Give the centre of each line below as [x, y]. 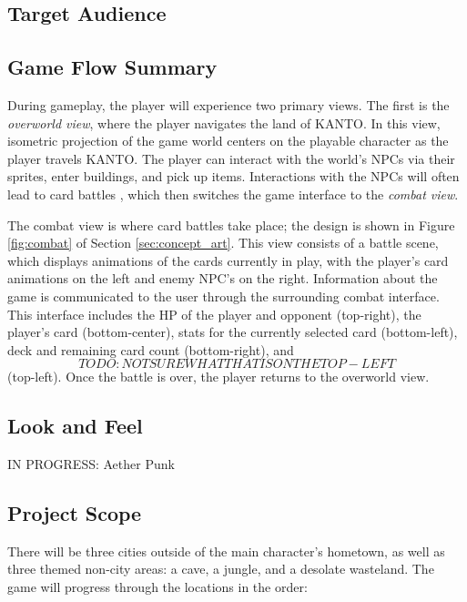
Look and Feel [75, 426]
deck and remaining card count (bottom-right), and [151, 349]
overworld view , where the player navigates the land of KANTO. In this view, [224, 122]
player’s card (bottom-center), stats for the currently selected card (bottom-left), [233, 332]
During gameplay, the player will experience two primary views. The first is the [228, 104]
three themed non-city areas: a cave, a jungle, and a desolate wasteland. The [221, 569]
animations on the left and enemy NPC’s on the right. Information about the [223, 278]
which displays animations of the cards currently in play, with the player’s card [228, 260]
